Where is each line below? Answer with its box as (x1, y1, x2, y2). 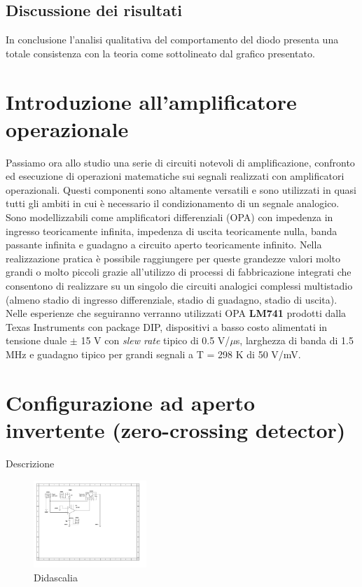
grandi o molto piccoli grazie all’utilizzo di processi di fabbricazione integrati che (6, 264, 351, 279)
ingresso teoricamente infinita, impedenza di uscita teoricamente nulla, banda (6, 223, 337, 238)
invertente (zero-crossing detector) (6, 415, 346, 444)
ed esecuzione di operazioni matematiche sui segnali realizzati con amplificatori (6, 169, 344, 183)
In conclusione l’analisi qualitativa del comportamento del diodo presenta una (6, 32, 339, 47)
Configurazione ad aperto (6, 388, 256, 416)
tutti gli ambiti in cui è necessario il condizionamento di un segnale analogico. (6, 196, 340, 211)
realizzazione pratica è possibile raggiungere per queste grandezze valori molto (6, 250, 341, 265)
